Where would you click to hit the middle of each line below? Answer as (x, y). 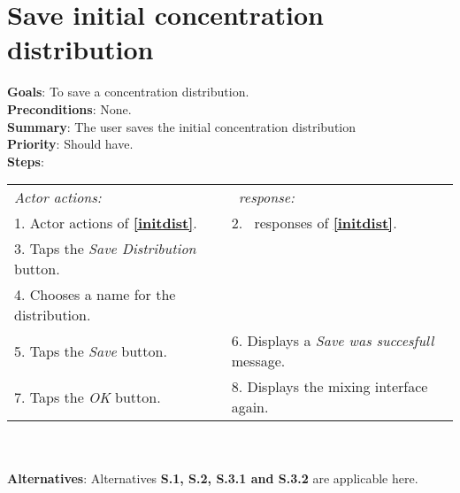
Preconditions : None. (69, 108)
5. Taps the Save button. (91, 350)
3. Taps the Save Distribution (105, 249)
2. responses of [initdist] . (314, 223)
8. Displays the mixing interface (330, 387)
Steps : (26, 161)
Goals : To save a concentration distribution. (128, 92)
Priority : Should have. (70, 144)
